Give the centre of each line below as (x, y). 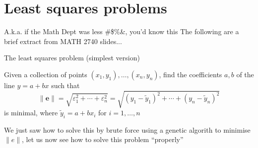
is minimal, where (31, 113)
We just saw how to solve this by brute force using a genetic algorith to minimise (127, 129)
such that (65, 85)
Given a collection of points (46, 74)
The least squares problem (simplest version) (72, 58)
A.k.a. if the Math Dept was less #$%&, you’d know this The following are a (122, 31)
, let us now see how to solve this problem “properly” (103, 139)
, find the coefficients (191, 74)
